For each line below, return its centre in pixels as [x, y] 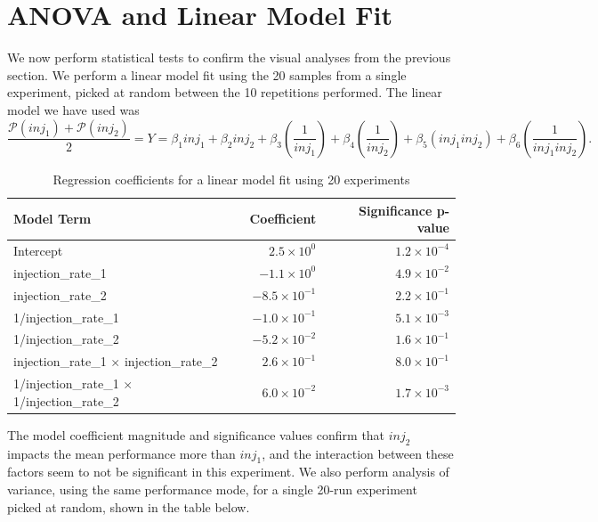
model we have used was [73, 109]
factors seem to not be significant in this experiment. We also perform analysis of [228, 472]
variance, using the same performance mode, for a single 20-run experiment [212, 489]
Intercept [38, 250]
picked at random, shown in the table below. [129, 506]
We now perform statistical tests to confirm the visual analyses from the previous [229, 57]
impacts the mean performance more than [121, 453]
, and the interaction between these [358, 453]
